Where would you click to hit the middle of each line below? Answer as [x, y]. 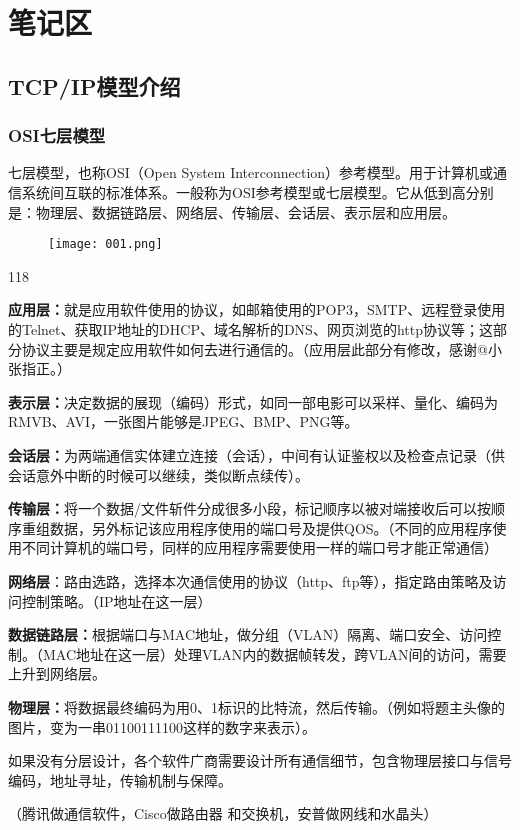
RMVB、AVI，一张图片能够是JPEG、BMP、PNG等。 [183, 421]
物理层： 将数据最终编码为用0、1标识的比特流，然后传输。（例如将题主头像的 [256, 706]
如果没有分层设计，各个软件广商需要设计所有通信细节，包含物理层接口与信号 [260, 760]
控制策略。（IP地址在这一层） [116, 600]
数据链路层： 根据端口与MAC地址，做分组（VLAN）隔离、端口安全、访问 [248, 634]
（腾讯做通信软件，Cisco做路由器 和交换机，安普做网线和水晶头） [223, 813]
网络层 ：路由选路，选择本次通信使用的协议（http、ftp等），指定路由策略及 [250, 580]
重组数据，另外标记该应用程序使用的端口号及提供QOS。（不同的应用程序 [257, 527]
